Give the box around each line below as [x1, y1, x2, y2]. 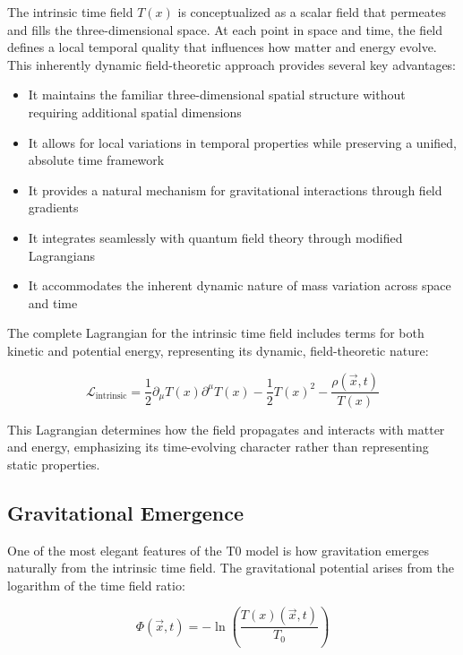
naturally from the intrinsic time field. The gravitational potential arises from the [7, 558, 455, 577]
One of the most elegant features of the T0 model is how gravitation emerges [7, 540, 429, 559]
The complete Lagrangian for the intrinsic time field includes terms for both [7, 323, 424, 342]
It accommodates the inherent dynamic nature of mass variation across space [28, 276, 451, 295]
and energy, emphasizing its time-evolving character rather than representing [7, 437, 429, 456]
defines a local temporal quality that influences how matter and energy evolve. [7, 38, 437, 56]
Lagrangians [28, 246, 96, 264]
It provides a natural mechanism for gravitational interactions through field [28, 180, 442, 199]
